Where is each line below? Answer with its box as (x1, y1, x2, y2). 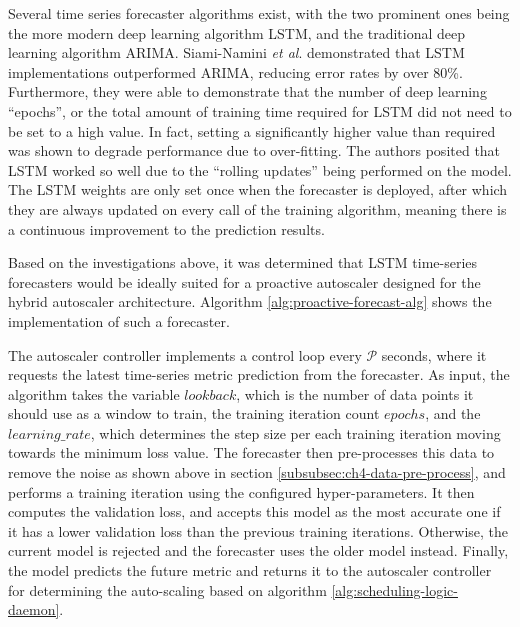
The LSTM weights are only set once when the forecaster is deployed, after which (8, 179, 508, 200)
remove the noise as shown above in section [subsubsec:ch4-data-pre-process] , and (8, 462, 506, 483)
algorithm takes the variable (8, 383, 180, 404)
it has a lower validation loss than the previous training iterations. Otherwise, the (8, 520, 509, 541)
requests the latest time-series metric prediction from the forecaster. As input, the (8, 364, 510, 385)
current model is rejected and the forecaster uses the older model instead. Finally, (8, 540, 509, 561)
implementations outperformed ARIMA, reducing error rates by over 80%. (8, 61, 463, 82)
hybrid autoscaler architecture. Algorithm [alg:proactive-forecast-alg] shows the (8, 291, 492, 312)
